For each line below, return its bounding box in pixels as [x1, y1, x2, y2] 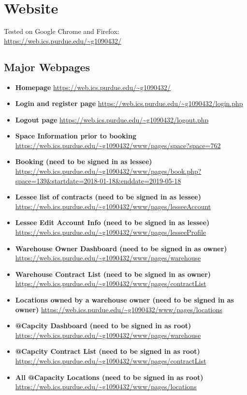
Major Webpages [4, 59, 90, 74]
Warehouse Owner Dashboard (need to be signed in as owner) [15, 243, 227, 253]
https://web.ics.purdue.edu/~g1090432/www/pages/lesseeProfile [15, 227, 206, 237]
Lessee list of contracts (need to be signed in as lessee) [15, 192, 201, 202]
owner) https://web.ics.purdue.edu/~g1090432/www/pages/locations [15, 304, 222, 314]
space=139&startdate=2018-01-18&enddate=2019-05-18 [15, 175, 181, 185]
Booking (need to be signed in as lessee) [15, 156, 152, 167]
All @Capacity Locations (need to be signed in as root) [15, 372, 203, 382]
